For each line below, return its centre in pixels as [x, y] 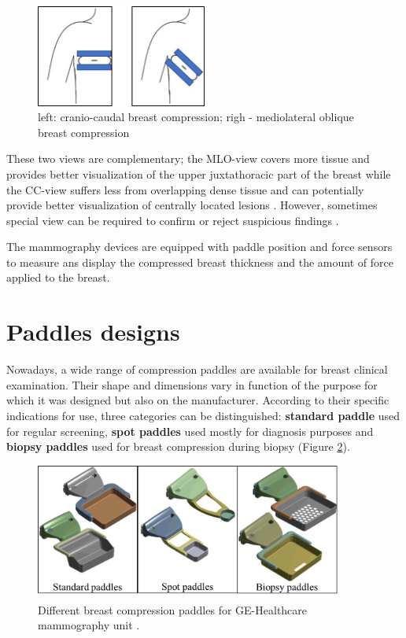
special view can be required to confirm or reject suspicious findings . [173, 220]
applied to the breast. [58, 277]
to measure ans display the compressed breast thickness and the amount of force [200, 262]
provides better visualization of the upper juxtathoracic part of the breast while [199, 173]
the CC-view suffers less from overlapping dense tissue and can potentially [185, 189]
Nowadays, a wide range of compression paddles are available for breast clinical [197, 369]
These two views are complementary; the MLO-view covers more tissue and [188, 159]
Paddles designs [93, 332]
